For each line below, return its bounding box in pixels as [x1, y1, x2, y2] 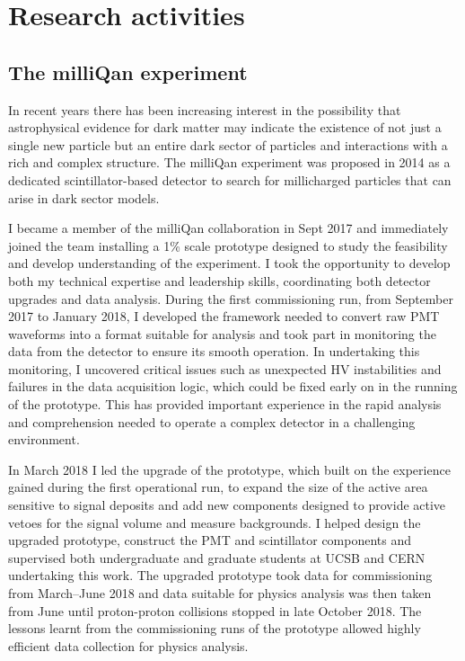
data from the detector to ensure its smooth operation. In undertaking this [8, 342, 420, 361]
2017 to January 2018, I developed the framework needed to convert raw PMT [8, 307, 440, 326]
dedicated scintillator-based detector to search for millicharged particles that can [8, 170, 452, 189]
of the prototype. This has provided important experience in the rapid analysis [8, 395, 442, 414]
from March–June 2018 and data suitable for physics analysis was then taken [8, 584, 432, 603]
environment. [8, 430, 80, 449]
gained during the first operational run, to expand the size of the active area [8, 478, 428, 496]
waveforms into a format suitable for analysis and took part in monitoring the [8, 324, 436, 343]
